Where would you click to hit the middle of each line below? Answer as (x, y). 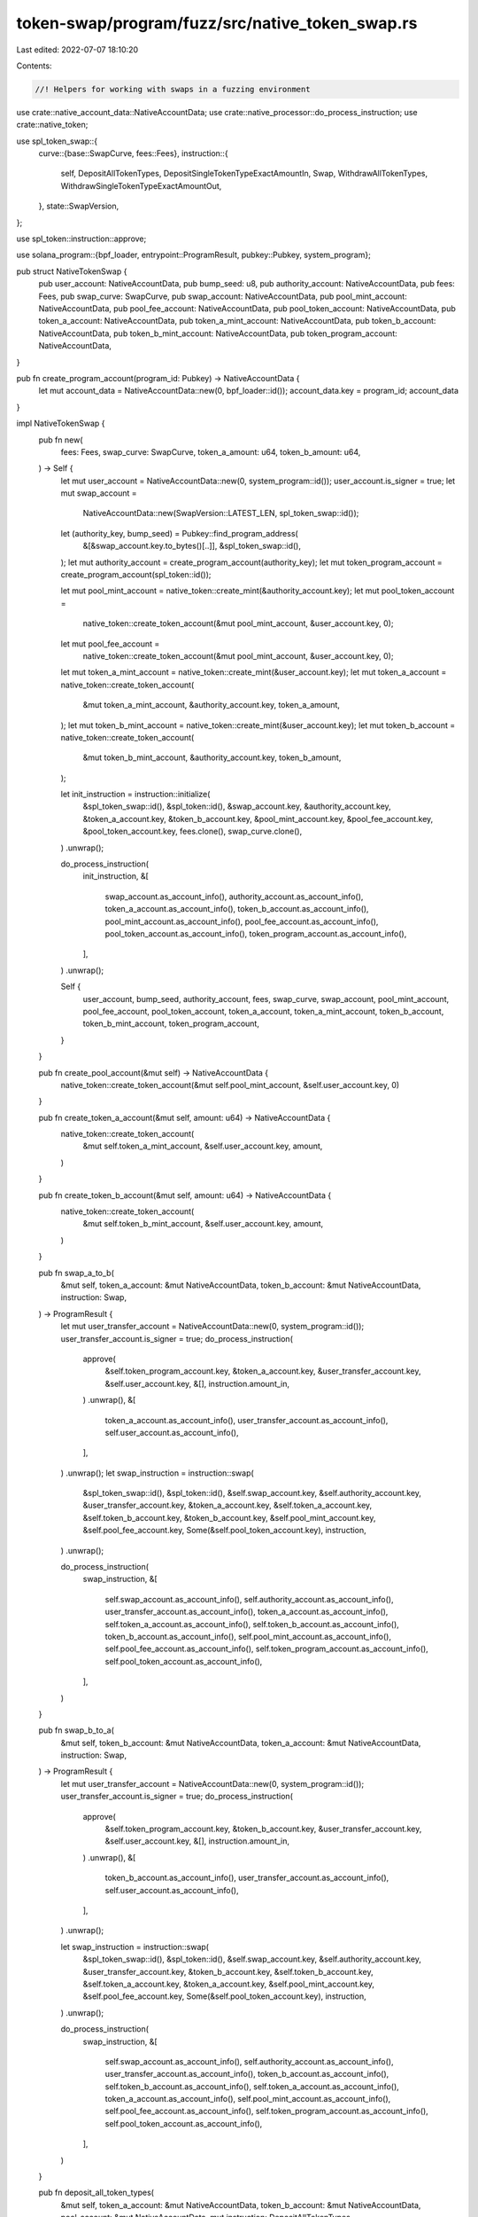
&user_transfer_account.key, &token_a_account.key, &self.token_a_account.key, (227, 1505)
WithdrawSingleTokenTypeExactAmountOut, (141, 185)
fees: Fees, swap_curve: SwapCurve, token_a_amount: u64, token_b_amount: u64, (211, 451)
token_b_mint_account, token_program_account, (171, 1023)
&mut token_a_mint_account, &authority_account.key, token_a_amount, (212, 705)
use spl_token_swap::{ (57, 141)
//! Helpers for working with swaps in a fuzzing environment (173, 89)
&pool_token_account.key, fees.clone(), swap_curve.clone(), (193, 831)
